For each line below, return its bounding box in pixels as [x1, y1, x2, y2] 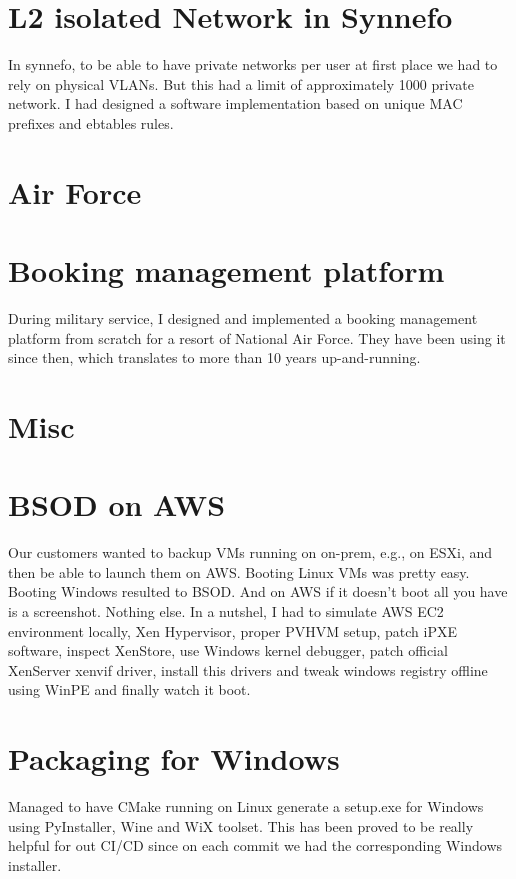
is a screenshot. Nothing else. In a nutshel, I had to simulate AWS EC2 [8, 601, 444, 622]
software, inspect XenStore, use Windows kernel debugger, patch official [8, 640, 448, 661]
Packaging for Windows [8, 738, 340, 779]
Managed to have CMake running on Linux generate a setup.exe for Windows [8, 796, 484, 817]
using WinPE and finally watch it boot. [8, 679, 251, 700]
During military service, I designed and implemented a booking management [8, 308, 478, 328]
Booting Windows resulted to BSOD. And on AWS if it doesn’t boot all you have [8, 581, 508, 602]
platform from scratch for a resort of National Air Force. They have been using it [8, 327, 506, 348]
